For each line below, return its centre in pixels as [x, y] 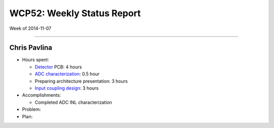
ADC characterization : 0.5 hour [67, 74]
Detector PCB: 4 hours [58, 67]
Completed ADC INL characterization [74, 102]
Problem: [31, 109]
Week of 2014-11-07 [30, 28]
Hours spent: [36, 60]
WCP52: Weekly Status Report [75, 13]
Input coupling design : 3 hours [67, 88]
